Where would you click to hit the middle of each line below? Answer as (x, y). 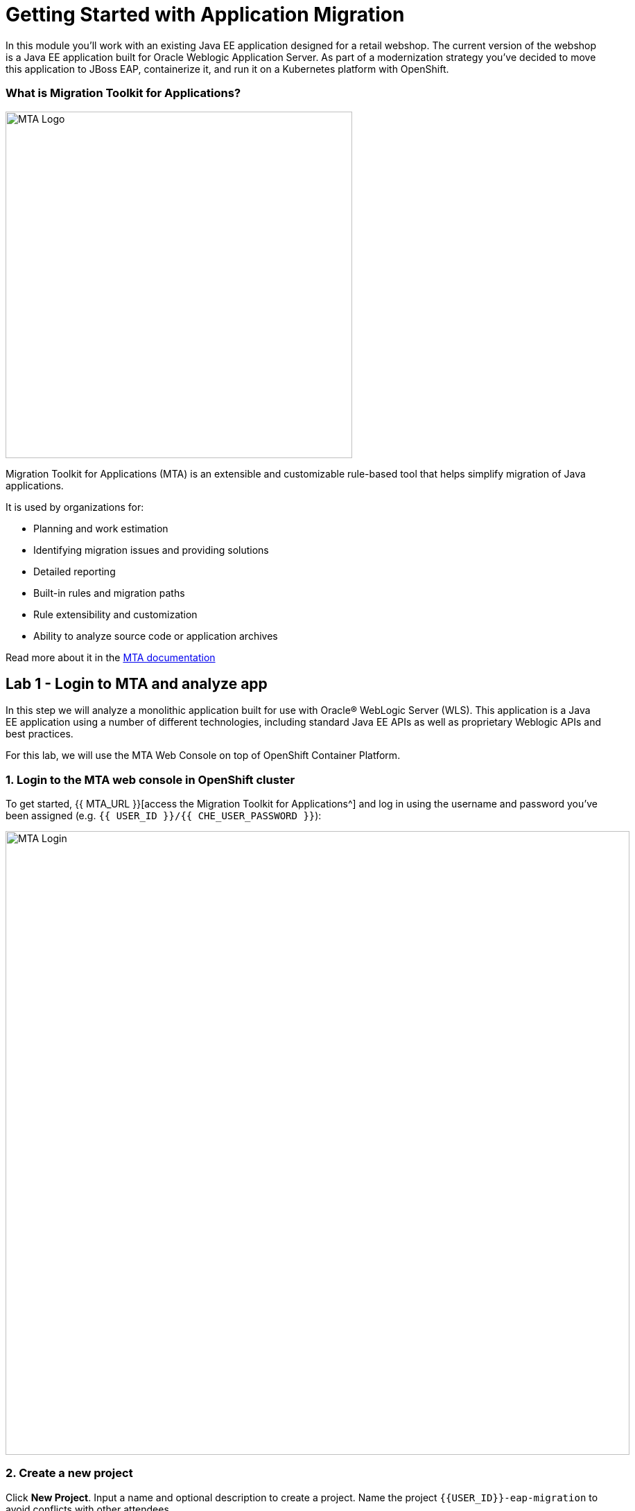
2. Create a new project (69, 1473)
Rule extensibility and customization (115, 614)
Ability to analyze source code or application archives (156, 636)
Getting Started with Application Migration (205, 15)
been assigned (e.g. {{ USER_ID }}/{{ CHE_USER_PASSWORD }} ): (164, 816)
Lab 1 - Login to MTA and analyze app (137, 683)
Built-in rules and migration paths (109, 593)
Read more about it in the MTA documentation (111, 657)
